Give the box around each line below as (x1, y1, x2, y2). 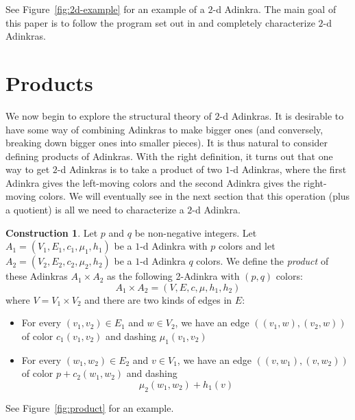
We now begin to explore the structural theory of (5, 108, 212, 122)
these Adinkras (5, 269, 68, 283)
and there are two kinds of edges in (84, 292, 232, 306)
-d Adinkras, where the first (230, 162, 347, 176)
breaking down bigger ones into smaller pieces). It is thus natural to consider (5, 135, 328, 150)
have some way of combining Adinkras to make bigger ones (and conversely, (5, 122, 323, 136)
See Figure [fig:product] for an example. (5, 400, 174, 415)
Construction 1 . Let (5, 225, 98, 239)
